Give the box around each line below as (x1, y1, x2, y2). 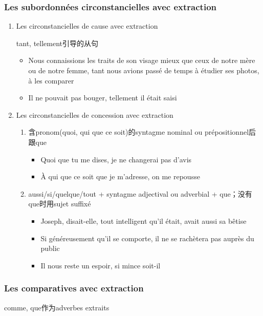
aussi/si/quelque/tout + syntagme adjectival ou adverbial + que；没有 (28, 188, 252, 199)
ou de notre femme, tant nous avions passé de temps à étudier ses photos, (28, 65, 259, 75)
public (40, 243, 60, 254)
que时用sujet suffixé (28, 198, 91, 209)
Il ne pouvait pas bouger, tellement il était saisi (28, 92, 177, 103)
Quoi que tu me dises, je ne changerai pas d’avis (40, 154, 192, 164)
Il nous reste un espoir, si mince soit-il (40, 260, 161, 270)
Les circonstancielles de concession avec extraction (16, 109, 173, 120)
